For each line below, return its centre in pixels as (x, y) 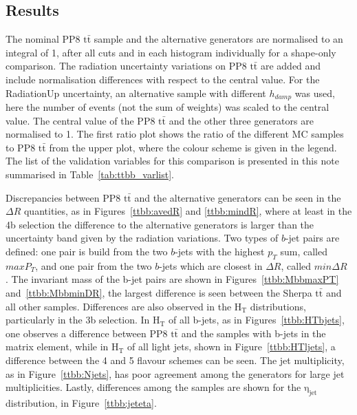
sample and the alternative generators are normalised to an (218, 39)
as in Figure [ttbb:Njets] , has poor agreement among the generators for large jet (175, 373)
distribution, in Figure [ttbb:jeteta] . (81, 402)
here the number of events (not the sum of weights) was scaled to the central (167, 107)
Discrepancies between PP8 (63, 197)
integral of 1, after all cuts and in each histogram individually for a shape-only (171, 52)
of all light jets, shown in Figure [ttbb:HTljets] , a (231, 347)
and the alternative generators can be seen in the (238, 197)
